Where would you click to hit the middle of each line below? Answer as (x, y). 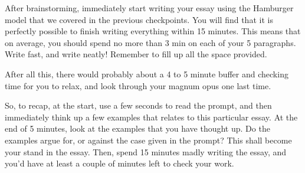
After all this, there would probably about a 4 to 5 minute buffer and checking (147, 74)
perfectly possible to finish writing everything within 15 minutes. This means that (153, 31)
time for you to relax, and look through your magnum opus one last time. (138, 85)
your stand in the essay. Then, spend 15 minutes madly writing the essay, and (146, 151)
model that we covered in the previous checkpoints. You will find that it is (139, 19)
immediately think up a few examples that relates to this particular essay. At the (151, 117)
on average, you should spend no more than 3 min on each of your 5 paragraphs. (150, 42)
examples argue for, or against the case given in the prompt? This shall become (148, 140)
